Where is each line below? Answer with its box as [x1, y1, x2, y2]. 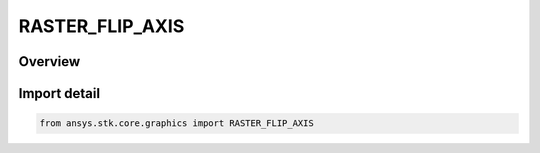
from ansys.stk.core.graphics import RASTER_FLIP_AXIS [39, 118, 314, 129]
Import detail [18, 85, 100, 102]
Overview [18, 53, 81, 70]
